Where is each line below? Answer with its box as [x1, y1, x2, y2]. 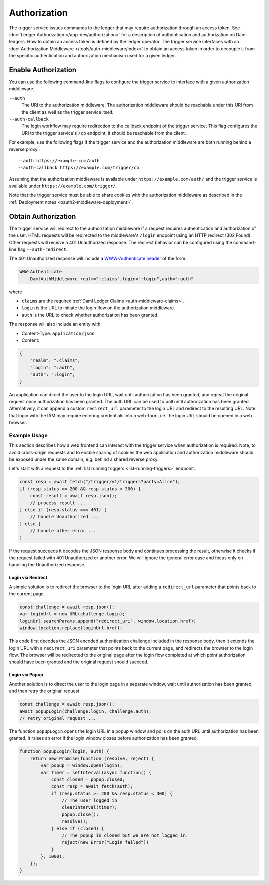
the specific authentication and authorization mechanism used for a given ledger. [9, 53, 176, 59]
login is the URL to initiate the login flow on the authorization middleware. [21, 305, 175, 311]
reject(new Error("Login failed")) [61, 840, 149, 845]
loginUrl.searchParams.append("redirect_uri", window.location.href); [19, 618, 197, 624]
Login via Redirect [9, 575, 47, 581]
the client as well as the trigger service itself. [21, 109, 114, 115]
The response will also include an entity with [9, 321, 101, 327]
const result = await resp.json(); [30, 493, 117, 499]
